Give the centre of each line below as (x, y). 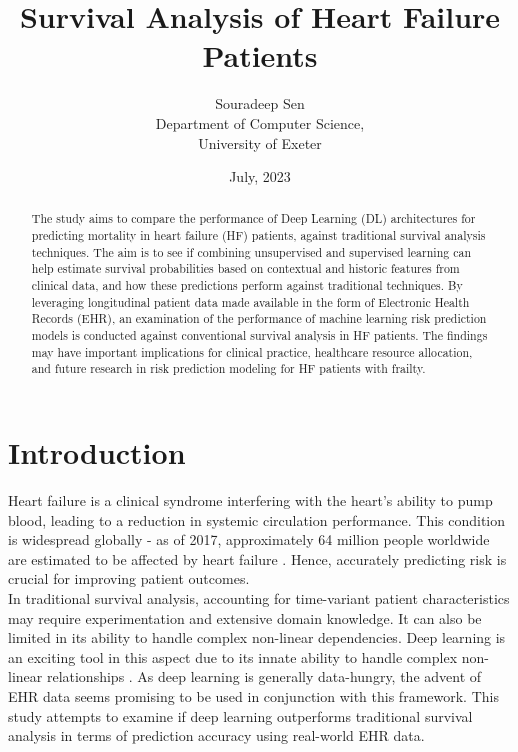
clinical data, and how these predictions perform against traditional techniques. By (247, 285)
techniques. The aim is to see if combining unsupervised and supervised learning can (251, 251)
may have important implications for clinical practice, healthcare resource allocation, (252, 351)
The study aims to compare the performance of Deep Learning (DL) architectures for (253, 218)
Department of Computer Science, (260, 122)
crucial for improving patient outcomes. (129, 578)
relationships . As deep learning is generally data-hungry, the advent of (264, 676)
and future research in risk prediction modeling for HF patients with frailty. (228, 368)
